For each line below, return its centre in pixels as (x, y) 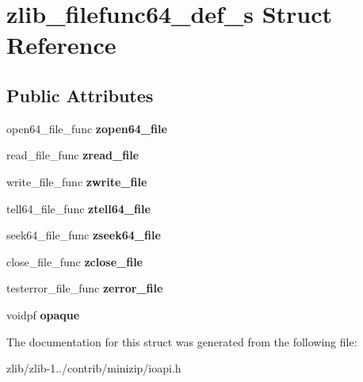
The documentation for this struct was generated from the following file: (182, 341)
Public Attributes (80, 95)
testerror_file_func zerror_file (85, 288)
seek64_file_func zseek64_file (84, 235)
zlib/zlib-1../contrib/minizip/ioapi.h (94, 368)
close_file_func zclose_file (75, 261)
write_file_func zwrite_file (77, 181)
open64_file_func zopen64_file (87, 128)
